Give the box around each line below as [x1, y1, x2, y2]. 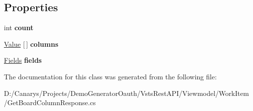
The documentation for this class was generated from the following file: [4, 71, 217, 81]
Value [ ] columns [4, 38, 59, 49]
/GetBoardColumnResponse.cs [4, 97, 96, 108]
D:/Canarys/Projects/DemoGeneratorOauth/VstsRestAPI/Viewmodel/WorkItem [4, 88, 249, 98]
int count [4, 22, 34, 33]
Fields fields [4, 55, 42, 65]
